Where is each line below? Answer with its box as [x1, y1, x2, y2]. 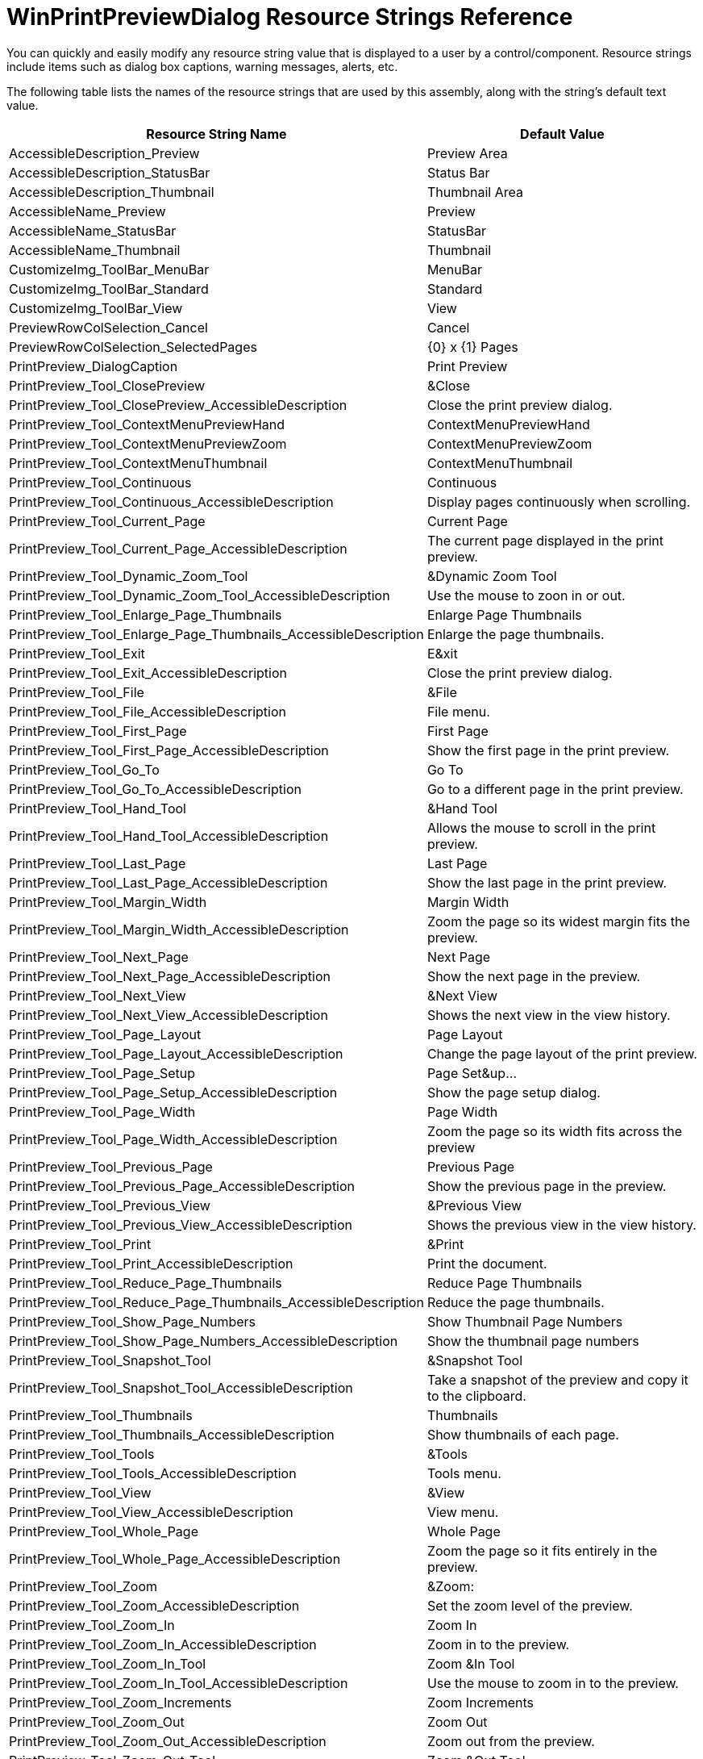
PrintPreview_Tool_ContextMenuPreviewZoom [9, 435, 287, 452]
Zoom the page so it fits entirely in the [426, 1542, 657, 1559]
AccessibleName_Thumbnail [9, 241, 181, 258]
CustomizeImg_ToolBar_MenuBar [9, 261, 210, 278]
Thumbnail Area [426, 183, 523, 200]
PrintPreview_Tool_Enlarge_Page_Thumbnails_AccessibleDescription [9, 625, 424, 642]
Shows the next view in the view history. [426, 1006, 671, 1023]
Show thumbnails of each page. [426, 1426, 619, 1443]
